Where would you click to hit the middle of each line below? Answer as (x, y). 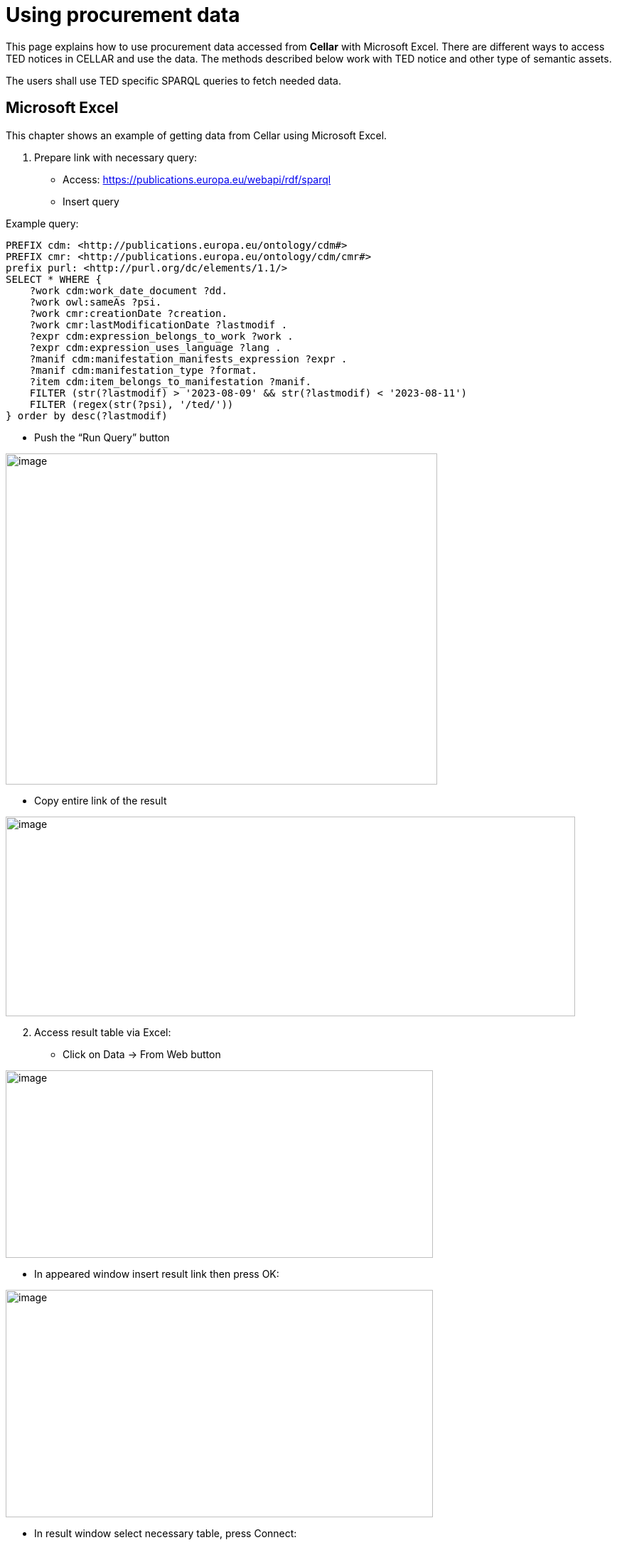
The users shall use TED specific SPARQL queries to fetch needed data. (173, 80)
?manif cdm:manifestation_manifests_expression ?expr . (188, 359)
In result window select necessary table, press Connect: (166, 1533)
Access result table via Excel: (103, 1032)
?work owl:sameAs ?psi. (96, 302)
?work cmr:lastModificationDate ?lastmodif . (159, 324)
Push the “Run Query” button (102, 437)
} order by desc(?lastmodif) (87, 415)
